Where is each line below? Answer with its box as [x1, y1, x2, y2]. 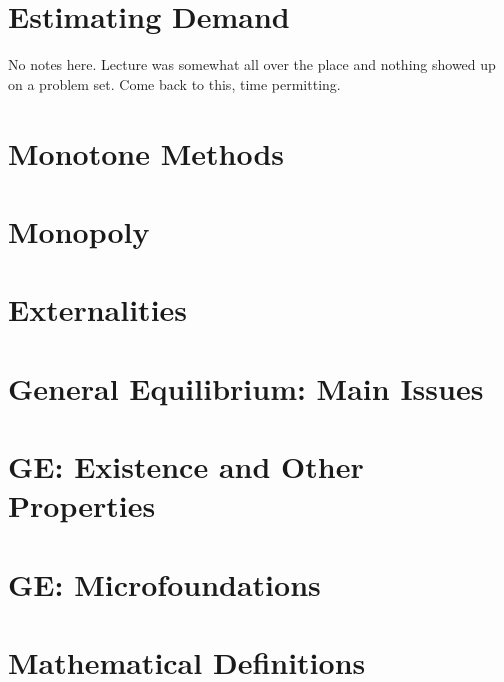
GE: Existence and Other [8, 446, 364, 486]
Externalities [8, 289, 188, 330]
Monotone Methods [8, 132, 284, 173]
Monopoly [8, 210, 150, 251]
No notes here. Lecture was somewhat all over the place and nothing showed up [8, 54, 496, 75]
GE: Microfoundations [8, 563, 321, 604]
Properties [8, 485, 156, 526]
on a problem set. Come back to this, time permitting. [8, 73, 341, 94]
